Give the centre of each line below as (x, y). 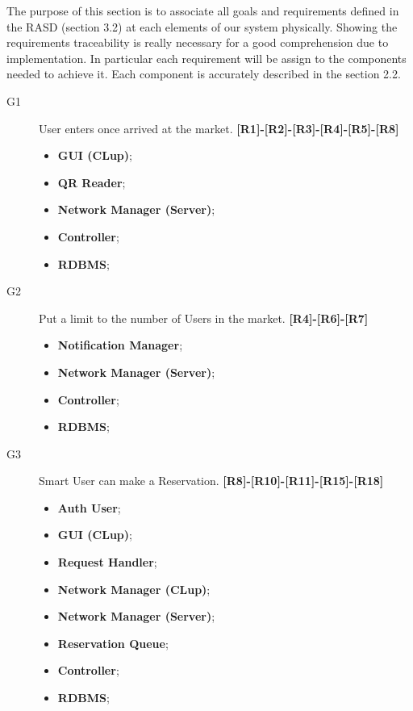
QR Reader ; (92, 182)
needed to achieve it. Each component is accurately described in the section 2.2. (204, 74)
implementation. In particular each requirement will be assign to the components (206, 58)
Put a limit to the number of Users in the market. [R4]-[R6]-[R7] (204, 318)
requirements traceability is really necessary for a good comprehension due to (198, 42)
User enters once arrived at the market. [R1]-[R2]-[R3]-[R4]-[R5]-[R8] (219, 128)
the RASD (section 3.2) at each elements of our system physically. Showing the (202, 26)
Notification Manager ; (120, 345)
